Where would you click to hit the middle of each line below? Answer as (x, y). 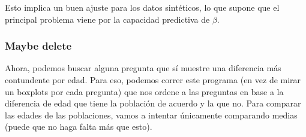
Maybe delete (38, 46)
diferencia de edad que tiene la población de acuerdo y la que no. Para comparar (153, 103)
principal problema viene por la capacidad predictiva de (107, 19)
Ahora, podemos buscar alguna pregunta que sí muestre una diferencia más (143, 68)
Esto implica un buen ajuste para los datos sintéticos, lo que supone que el (142, 7)
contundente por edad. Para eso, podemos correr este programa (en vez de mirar (153, 80)
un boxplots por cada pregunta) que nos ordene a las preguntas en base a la (144, 91)
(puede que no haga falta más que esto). (79, 127)
